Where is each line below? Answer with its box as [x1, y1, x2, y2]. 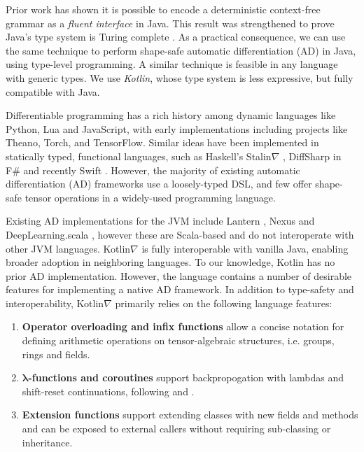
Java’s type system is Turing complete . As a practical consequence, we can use [6, 29, 346, 44]
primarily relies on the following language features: [115, 295, 332, 310]
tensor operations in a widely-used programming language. [24, 190, 276, 204]
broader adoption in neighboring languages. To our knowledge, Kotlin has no [6, 255, 335, 269]
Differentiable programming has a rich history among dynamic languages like [6, 108, 336, 122]
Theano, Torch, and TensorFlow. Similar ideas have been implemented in [6, 135, 319, 150]
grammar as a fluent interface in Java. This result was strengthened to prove [6, 15, 335, 30]
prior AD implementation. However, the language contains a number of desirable [6, 268, 352, 283]
